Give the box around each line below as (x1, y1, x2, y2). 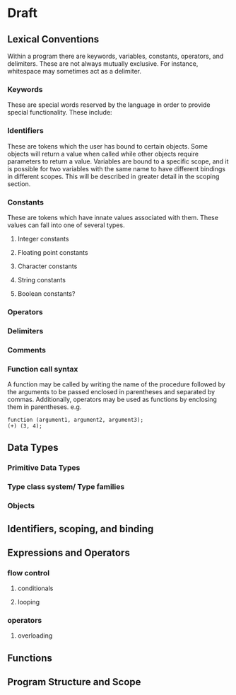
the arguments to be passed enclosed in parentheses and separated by (7, 387, 216, 396)
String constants (17, 275, 66, 284)
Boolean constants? (17, 289, 76, 298)
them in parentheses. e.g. (7, 402, 82, 411)
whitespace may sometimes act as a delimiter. (7, 67, 142, 75)
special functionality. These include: (7, 108, 112, 117)
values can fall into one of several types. (7, 221, 125, 229)
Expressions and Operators (7, 546, 131, 558)
